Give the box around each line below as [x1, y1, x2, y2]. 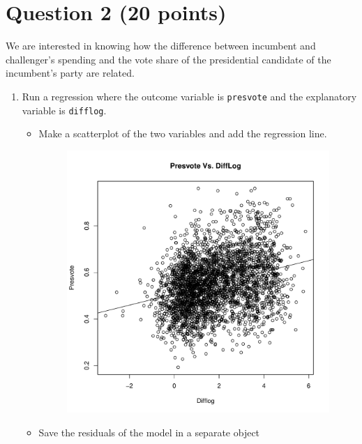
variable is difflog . [22, 102, 107, 117]
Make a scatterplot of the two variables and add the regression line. [38, 126, 327, 141]
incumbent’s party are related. [6, 66, 135, 80]
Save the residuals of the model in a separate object [38, 424, 260, 439]
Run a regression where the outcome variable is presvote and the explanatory [22, 89, 357, 103]
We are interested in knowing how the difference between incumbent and [6, 38, 316, 53]
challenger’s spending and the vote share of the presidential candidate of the [6, 52, 331, 66]
